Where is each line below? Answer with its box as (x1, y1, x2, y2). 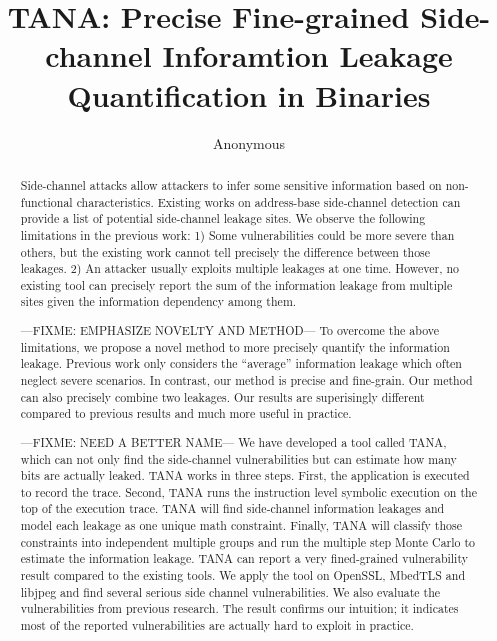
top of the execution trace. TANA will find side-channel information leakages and (20, 500, 445, 517)
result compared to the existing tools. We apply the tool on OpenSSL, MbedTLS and (20, 567, 466, 584)
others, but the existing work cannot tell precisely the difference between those (20, 243, 431, 260)
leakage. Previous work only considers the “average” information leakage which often (20, 355, 462, 372)
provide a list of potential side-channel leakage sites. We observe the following (20, 210, 426, 227)
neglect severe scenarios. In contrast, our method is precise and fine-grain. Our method (20, 372, 473, 388)
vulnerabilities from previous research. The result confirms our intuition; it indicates (20, 600, 459, 617)
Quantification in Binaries (67, 74, 431, 115)
